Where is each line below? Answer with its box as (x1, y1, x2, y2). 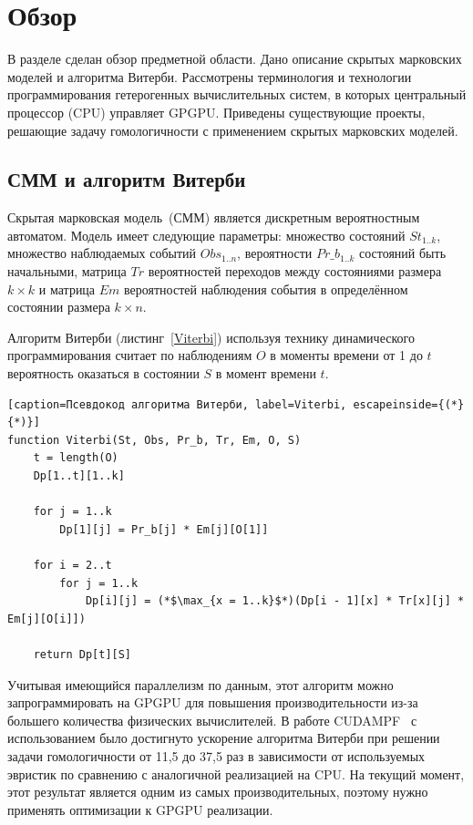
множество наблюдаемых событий (7, 243, 197, 263)
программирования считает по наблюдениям (7, 345, 252, 365)
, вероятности (237, 243, 313, 263)
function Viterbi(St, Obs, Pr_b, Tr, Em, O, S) (7, 433, 302, 447)
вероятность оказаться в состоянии (7, 364, 200, 383)
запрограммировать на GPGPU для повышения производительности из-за (7, 693, 418, 712)
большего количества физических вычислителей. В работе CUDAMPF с (7, 710, 417, 729)
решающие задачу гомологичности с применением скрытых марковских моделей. (7, 120, 458, 139)
